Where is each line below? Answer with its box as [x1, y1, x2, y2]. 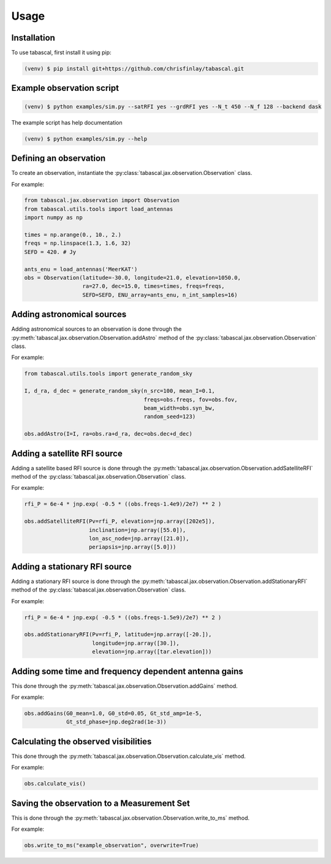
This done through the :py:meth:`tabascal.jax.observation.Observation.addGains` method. [11, 682, 238, 690]
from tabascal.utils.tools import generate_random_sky [24, 370, 192, 377]
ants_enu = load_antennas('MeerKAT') [24, 266, 138, 272]
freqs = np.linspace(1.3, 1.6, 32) [24, 240, 131, 247]
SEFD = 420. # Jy [24, 249, 77, 255]
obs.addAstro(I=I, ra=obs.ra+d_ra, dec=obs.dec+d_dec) [24, 430, 192, 438]
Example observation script [11, 83, 120, 93]
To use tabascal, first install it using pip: [11, 49, 112, 56]
